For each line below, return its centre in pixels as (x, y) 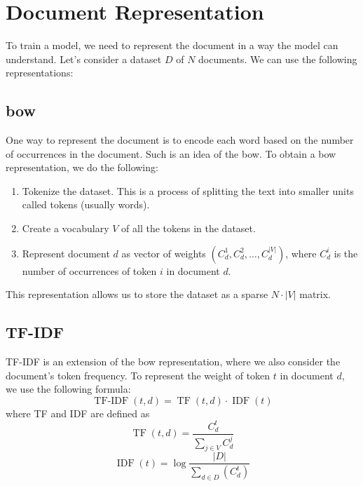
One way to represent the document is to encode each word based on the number (180, 140)
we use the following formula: (68, 389)
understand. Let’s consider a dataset (84, 59)
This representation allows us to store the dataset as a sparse (137, 294)
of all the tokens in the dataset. (189, 228)
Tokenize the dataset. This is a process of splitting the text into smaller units (188, 190)
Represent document (66, 253)
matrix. (315, 294)
